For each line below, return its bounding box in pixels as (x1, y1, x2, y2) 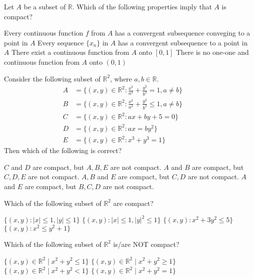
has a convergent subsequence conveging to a (115, 28, 251, 38)
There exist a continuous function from (11, 47, 129, 57)
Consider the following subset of (4, 73, 101, 83)
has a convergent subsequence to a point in (118, 37, 248, 47)
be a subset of (24, 1, 66, 11)
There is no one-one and (176, 47, 249, 57)
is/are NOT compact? (113, 239, 180, 249)
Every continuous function (4, 28, 83, 38)
